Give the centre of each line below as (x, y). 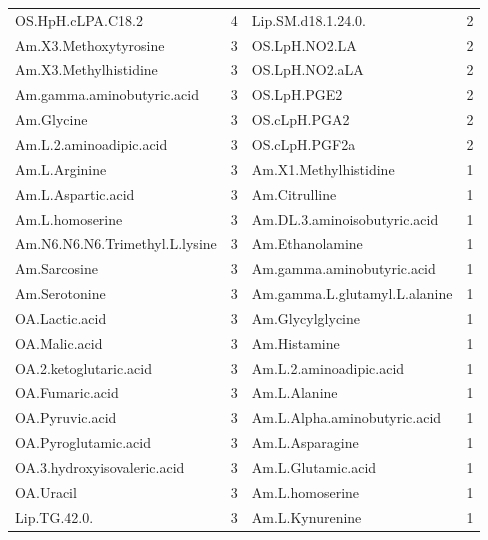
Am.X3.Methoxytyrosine (90, 44)
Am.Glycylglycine (306, 317)
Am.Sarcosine (56, 268)
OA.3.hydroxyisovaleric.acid (100, 466)
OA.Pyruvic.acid (66, 417)
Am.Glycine (51, 119)
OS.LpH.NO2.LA (304, 44)
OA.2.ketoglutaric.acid (83, 367)
